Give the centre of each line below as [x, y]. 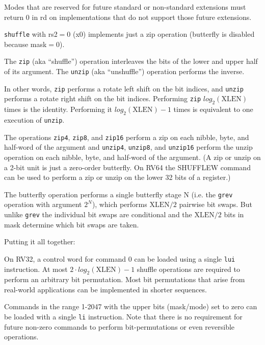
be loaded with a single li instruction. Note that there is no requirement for [123, 317]
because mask [25, 44]
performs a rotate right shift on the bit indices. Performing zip [103, 98]
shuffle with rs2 [31, 34]
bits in [234, 214]
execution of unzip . [34, 120]
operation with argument [43, 204]
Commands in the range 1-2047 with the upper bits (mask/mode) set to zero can [131, 306]
